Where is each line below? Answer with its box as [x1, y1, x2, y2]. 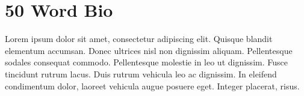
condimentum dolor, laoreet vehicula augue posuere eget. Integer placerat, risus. [5, 79, 300, 92]
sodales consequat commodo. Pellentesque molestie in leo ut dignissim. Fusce [5, 56, 288, 68]
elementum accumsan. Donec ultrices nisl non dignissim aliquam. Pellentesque [5, 44, 293, 56]
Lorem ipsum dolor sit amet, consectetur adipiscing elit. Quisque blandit [5, 32, 273, 45]
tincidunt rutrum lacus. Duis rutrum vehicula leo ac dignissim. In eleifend [5, 67, 277, 80]
